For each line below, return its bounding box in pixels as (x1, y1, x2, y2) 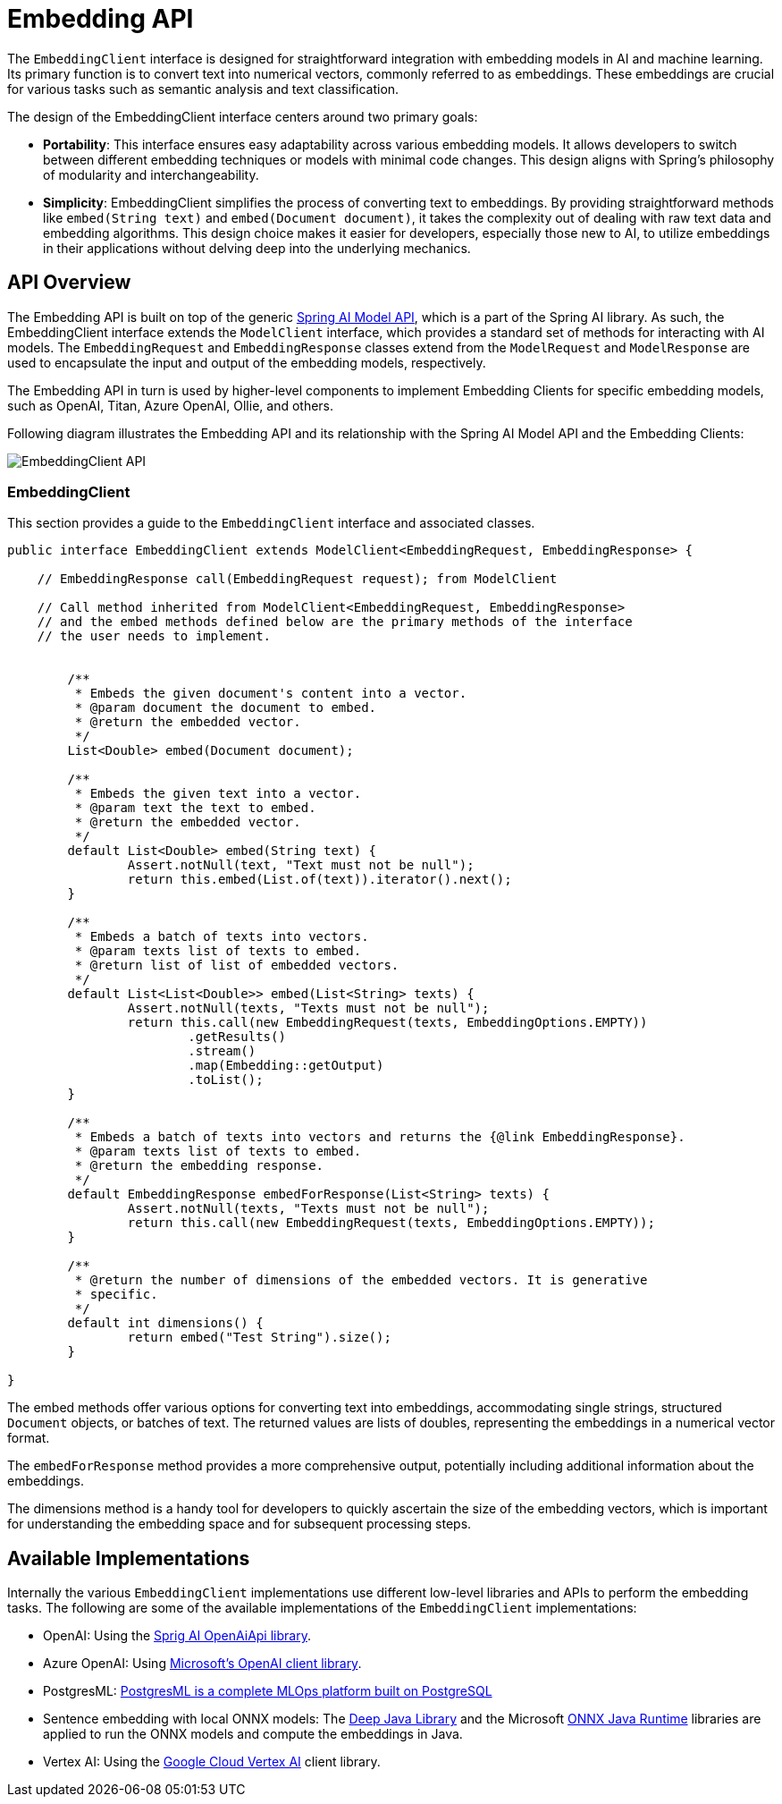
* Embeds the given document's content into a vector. (74, 686, 467, 701)
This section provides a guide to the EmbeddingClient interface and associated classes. (7, 515, 535, 531)
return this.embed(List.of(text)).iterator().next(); (127, 872, 512, 887)
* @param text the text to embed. (74, 800, 316, 816)
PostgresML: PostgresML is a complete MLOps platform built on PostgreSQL (43, 1683, 492, 1699)
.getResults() (188, 1029, 286, 1045)
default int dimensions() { (67, 1316, 264, 1331)
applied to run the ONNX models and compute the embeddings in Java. (43, 1726, 463, 1742)
